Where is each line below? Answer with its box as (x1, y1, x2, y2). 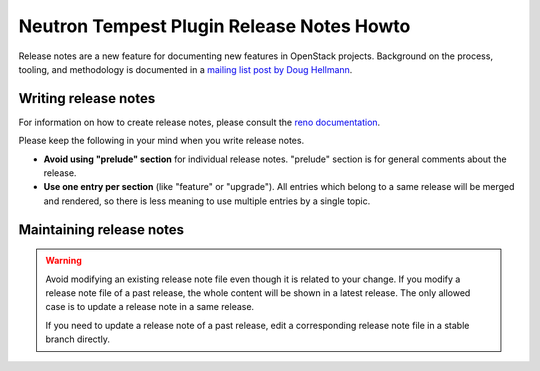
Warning (45, 255, 82, 267)
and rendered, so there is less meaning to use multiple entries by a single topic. (43, 195, 371, 207)
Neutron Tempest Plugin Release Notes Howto (18, 15, 411, 37)
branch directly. (45, 333, 110, 345)
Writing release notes (18, 90, 156, 107)
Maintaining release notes (18, 221, 185, 238)
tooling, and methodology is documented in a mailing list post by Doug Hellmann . (18, 63, 353, 75)
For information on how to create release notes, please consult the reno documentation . (18, 116, 381, 128)
